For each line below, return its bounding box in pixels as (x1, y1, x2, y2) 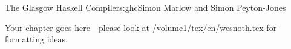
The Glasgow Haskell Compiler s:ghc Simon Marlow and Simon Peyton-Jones (5, 1, 286, 13)
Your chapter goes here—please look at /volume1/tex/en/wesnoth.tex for (5, 21, 277, 33)
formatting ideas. (5, 33, 68, 45)
